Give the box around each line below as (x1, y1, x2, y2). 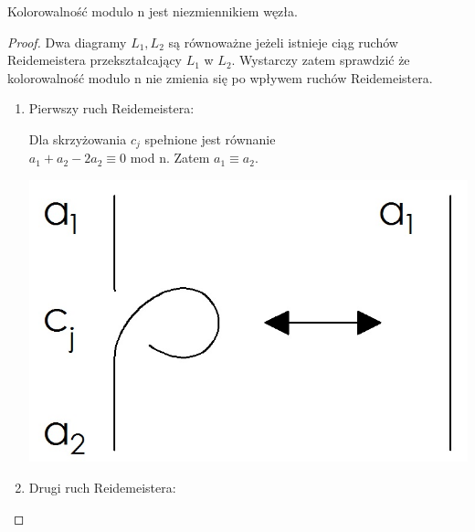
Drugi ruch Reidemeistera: (28, 477, 176, 496)
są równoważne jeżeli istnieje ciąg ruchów (168, 32, 398, 51)
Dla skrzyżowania (28, 129, 127, 148)
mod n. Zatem (130, 148, 210, 167)
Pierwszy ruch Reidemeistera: (28, 99, 195, 118)
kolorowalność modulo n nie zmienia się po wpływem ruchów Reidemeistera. (7, 68, 433, 87)
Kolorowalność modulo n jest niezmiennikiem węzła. (7, 2, 298, 20)
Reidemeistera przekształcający (7, 50, 182, 69)
